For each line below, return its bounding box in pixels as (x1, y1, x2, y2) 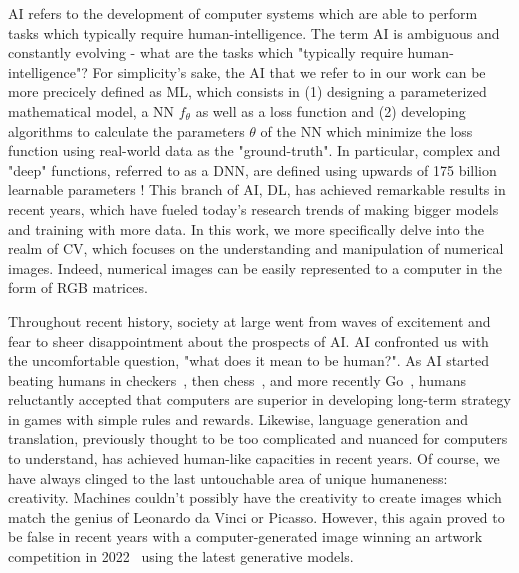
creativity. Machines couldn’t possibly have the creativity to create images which (8, 487, 502, 508)
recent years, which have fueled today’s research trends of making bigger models (8, 198, 499, 219)
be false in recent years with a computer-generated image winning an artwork (8, 526, 483, 547)
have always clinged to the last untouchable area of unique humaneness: (8, 467, 448, 488)
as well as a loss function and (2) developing (195, 100, 466, 121)
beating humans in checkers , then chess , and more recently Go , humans (8, 369, 466, 390)
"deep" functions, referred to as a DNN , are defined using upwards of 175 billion (8, 159, 497, 180)
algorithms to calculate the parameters (8, 120, 245, 141)
